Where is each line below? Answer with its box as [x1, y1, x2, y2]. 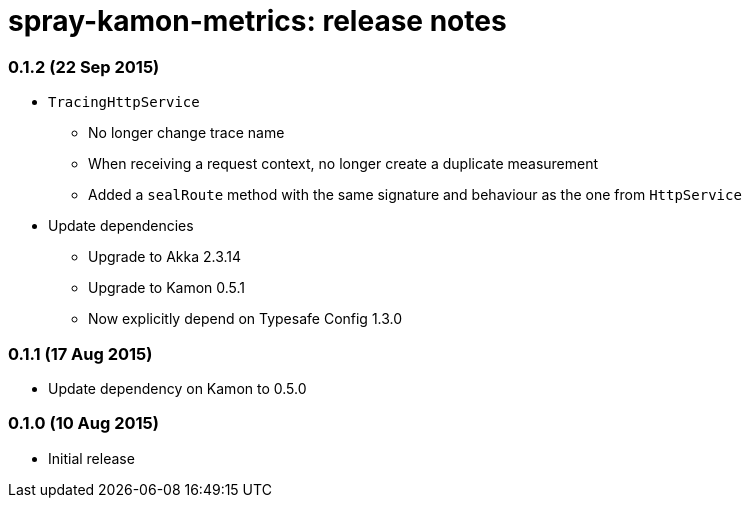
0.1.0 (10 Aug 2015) [8, 413, 159, 434]
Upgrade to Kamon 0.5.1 [88, 279, 246, 297]
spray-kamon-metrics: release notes [8, 4, 507, 38]
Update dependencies [48, 217, 194, 235]
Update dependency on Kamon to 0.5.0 [48, 379, 307, 397]
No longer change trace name [88, 124, 285, 142]
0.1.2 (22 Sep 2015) [8, 56, 160, 77]
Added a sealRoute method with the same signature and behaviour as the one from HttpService [88, 186, 742, 204]
